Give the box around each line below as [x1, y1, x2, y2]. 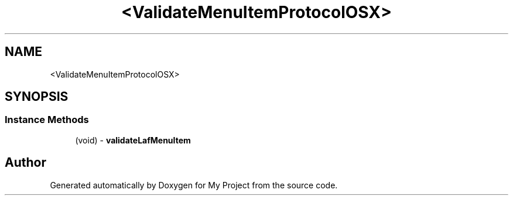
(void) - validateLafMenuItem [75, 135, 191, 145]
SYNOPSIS [5, 89, 69, 104]
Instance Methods [5, 114, 89, 126]
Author [5, 155, 46, 170]
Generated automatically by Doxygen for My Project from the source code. [50, 180, 338, 190]
